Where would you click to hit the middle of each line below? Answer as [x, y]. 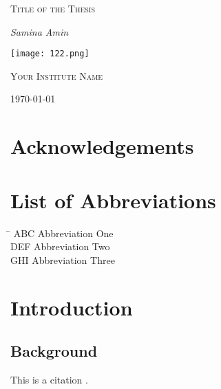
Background [54, 351]
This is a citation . [49, 379]
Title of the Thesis [53, 8]
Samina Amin [40, 31]
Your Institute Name [57, 75]
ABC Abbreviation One [63, 233]
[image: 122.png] [50, 54]
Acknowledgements [102, 146]
